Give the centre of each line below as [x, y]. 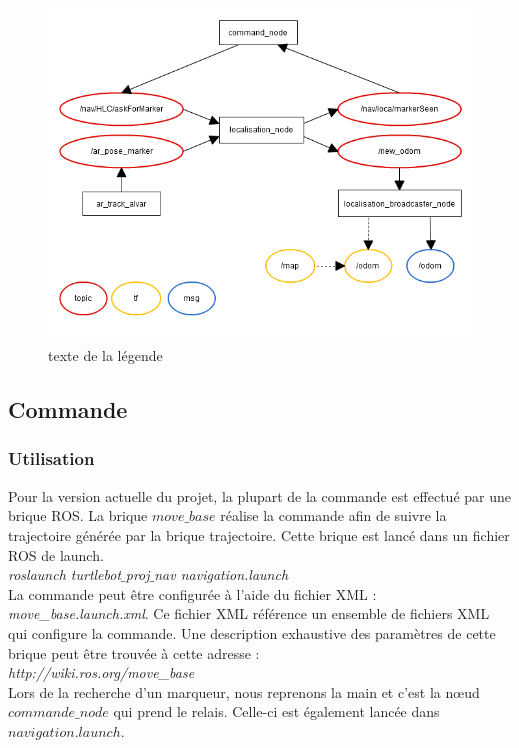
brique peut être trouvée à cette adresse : [134, 652]
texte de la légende [105, 355]
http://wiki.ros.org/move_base [101, 672]
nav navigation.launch [221, 574]
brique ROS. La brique [78, 515]
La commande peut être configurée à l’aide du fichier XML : [192, 593]
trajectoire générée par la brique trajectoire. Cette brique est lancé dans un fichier [259, 534]
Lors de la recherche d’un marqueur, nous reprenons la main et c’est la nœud [244, 691]
